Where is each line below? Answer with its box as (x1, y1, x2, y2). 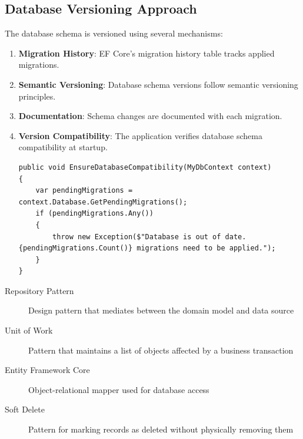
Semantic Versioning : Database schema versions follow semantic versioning (18, 78, 298, 90)
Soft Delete (5, 403, 45, 415)
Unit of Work (5, 324, 53, 336)
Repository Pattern (5, 284, 74, 296)
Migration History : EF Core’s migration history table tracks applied (18, 47, 275, 59)
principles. (18, 90, 56, 102)
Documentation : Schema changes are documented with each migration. (18, 110, 282, 122)
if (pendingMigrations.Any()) (35, 209, 154, 218)
